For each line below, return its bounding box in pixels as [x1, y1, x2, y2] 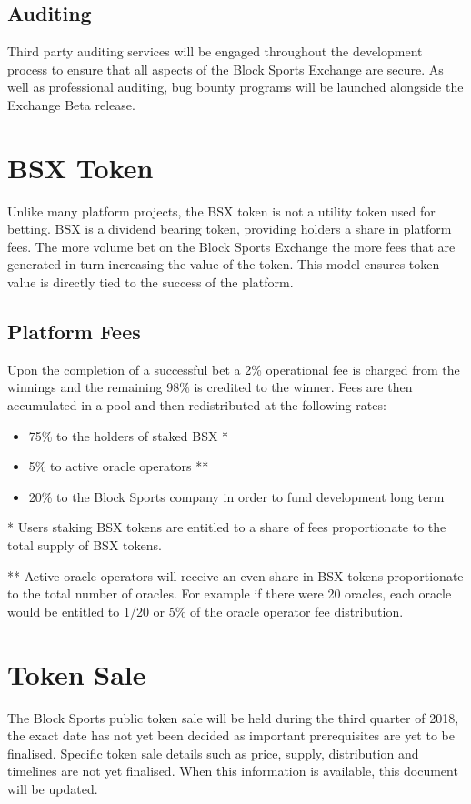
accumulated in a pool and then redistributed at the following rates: [7, 396, 386, 415]
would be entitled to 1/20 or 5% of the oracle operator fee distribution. [7, 601, 404, 620]
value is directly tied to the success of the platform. [7, 273, 294, 292]
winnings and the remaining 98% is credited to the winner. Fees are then [7, 377, 413, 397]
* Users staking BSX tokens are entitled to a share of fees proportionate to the [7, 518, 446, 537]
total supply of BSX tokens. [7, 536, 162, 555]
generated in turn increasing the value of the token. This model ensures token [7, 255, 440, 274]
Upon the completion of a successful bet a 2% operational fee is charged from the [7, 359, 460, 378]
